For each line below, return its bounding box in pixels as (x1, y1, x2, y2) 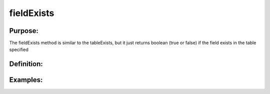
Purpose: (9, 26, 38, 35)
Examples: (9, 75, 43, 84)
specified (9, 46, 28, 52)
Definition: (9, 60, 43, 68)
